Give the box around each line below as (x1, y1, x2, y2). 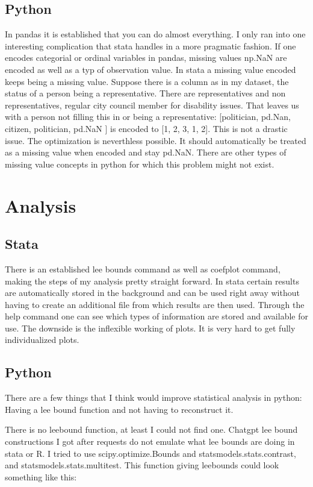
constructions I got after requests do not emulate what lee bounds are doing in (5, 435, 295, 448)
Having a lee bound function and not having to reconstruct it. (5, 403, 234, 415)
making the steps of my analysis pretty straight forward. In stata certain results (5, 274, 299, 287)
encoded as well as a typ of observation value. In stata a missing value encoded (5, 63, 296, 75)
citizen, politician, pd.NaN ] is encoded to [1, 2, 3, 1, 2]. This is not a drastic (5, 122, 288, 134)
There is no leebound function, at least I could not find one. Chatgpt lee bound (5, 423, 298, 436)
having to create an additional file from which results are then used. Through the (5, 298, 305, 310)
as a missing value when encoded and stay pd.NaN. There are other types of (5, 146, 287, 159)
